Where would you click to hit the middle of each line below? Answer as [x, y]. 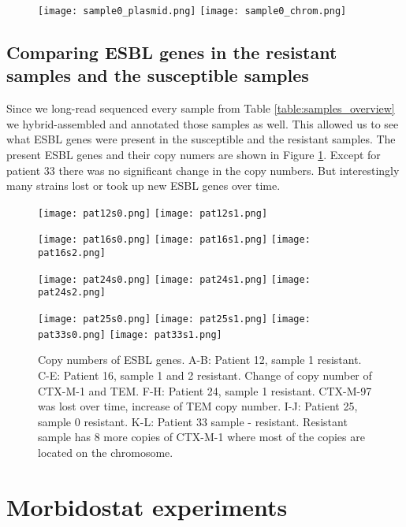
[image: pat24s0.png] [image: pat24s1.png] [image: [174, 279]
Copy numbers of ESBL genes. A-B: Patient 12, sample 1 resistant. [200, 360]
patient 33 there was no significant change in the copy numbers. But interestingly [203, 170]
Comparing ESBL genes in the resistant [172, 52]
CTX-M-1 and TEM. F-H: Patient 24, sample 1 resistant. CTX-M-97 [205, 390]
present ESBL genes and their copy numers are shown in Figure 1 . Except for [194, 155]
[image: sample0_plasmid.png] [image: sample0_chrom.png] [192, 11]
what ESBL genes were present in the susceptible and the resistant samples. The [201, 139]
